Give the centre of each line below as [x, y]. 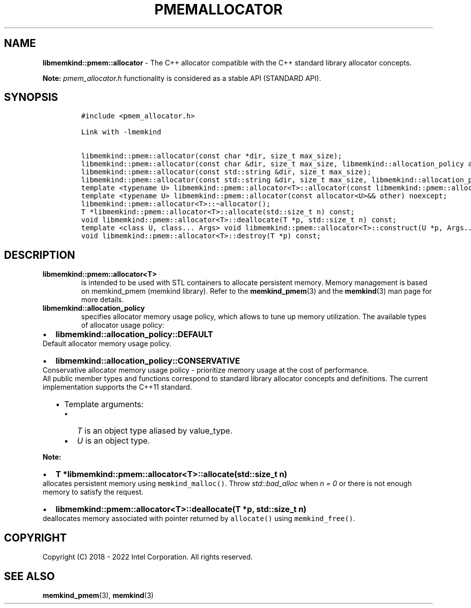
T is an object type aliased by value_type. [155, 431]
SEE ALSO [29, 576]
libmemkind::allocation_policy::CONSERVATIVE [148, 361]
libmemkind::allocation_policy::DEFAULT [134, 334]
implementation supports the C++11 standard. [117, 387]
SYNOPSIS [31, 97]
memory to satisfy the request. [93, 492]
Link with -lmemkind [121, 132]
